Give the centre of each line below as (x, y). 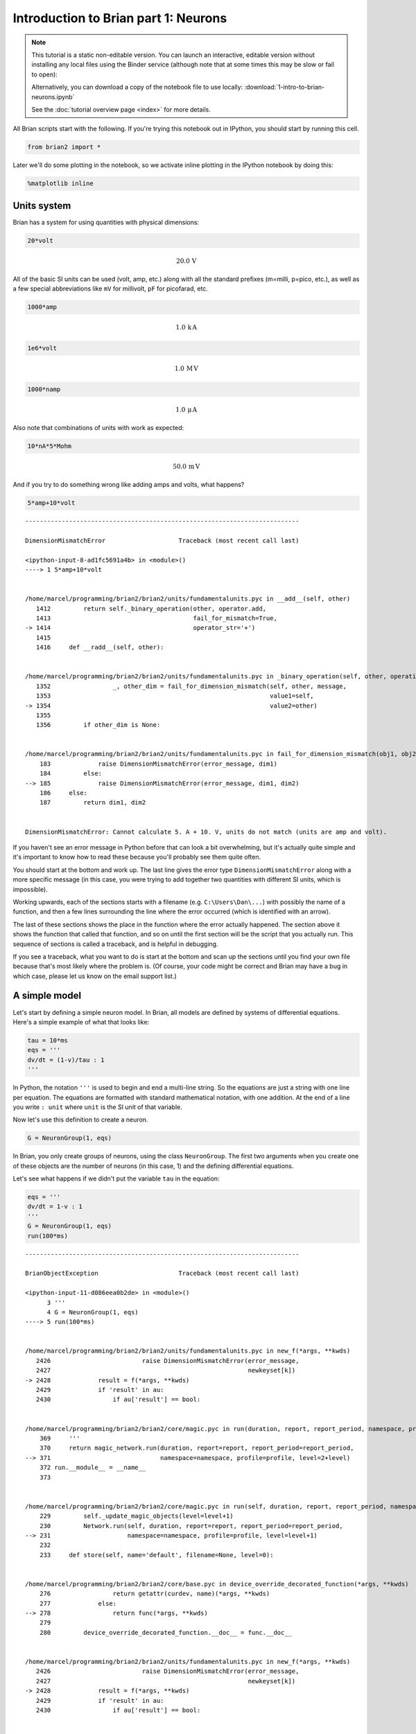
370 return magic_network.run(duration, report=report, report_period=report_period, (197, 1448)
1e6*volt (42, 348)
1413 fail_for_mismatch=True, (156, 618)
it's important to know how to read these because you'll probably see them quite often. (137, 857)
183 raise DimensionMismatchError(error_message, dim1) (158, 764)
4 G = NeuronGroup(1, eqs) (93, 1312)
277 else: (78, 1603)
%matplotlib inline (60, 183)
